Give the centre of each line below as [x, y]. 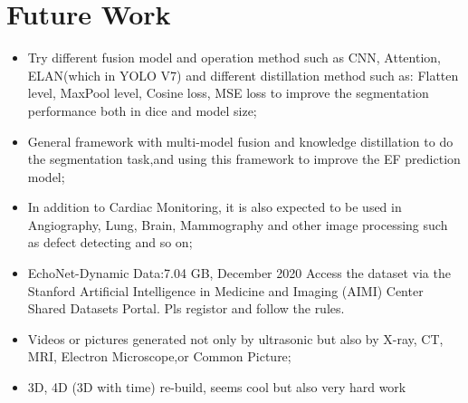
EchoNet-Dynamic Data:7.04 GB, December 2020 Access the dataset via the [239, 273]
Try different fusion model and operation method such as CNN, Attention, [234, 58]
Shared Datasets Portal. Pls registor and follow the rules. [186, 308]
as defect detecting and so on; [110, 242]
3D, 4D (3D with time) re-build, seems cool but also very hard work [217, 387]
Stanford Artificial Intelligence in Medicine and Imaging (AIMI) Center [225, 290]
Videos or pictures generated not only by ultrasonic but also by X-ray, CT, [235, 338]
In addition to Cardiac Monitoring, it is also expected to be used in [215, 207]
